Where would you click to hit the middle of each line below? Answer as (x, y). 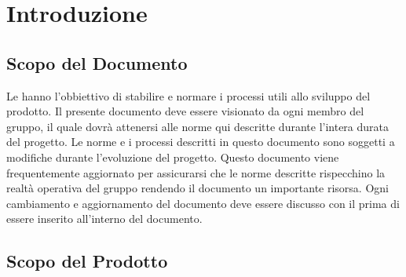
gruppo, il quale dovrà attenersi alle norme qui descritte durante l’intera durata (198, 126)
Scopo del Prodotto (87, 261)
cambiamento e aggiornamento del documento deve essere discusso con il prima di (203, 203)
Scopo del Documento (97, 62)
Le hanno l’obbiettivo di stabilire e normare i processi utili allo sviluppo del (188, 95)
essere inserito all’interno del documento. (104, 219)
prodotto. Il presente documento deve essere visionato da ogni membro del (185, 111)
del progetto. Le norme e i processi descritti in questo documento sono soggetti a (201, 142)
